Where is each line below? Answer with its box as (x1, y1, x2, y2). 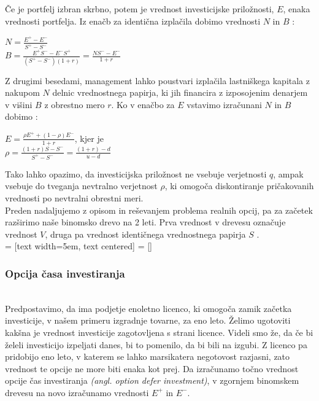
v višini (5, 98, 33, 111)
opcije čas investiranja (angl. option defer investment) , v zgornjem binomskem (5, 374, 299, 387)
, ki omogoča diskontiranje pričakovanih (164, 179, 314, 192)
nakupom (5, 86, 40, 99)
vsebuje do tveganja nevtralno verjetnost (5, 179, 158, 192)
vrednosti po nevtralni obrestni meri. (5, 192, 144, 204)
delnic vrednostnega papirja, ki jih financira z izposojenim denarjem (52, 86, 308, 99)
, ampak (273, 167, 304, 180)
